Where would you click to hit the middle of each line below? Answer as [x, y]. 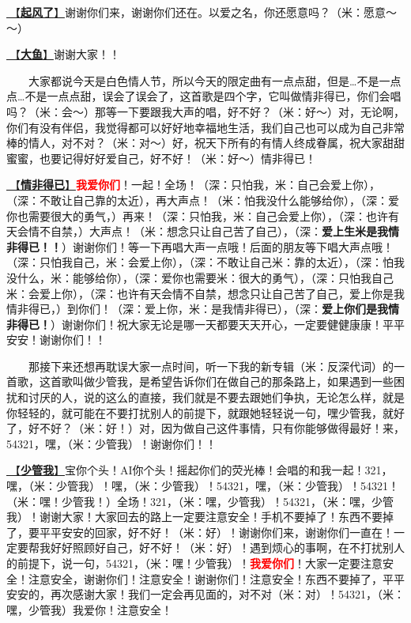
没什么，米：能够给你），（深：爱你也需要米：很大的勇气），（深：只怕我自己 [200, 277]
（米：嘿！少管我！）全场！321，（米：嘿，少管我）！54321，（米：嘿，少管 [200, 501]
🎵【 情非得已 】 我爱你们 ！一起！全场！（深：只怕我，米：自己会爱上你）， [193, 185]
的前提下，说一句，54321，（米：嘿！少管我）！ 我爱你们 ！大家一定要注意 [194, 563]
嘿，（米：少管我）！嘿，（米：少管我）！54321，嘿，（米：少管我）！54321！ [203, 486]
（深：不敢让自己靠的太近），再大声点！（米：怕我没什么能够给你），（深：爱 [203, 200]
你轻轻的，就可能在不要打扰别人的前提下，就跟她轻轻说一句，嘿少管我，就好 [205, 412]
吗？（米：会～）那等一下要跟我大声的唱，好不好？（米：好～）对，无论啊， [205, 111]
